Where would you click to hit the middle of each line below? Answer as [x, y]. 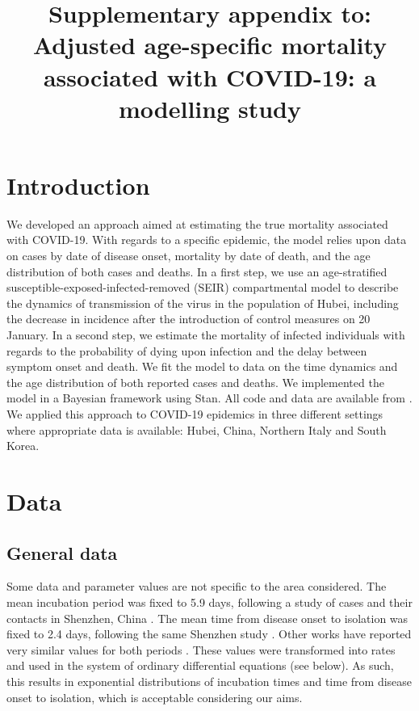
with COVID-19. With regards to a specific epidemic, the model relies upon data [207, 240]
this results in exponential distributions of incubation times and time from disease [209, 681]
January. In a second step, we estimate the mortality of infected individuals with [206, 335]
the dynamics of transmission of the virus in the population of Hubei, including [203, 303]
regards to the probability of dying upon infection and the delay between [187, 350]
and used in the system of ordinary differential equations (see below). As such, [200, 665]
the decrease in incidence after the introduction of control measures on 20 [189, 319]
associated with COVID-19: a [210, 76]
